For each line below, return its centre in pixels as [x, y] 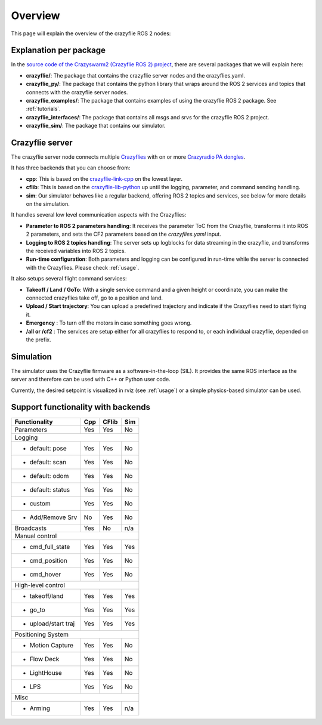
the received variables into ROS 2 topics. [76, 251]
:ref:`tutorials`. [43, 109]
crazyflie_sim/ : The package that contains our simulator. [96, 126]
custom [40, 503]
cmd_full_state [50, 547]
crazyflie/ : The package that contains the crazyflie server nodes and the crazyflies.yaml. [136, 75]
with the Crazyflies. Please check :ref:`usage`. [83, 267]
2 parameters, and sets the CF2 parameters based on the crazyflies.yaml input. [124, 234]
